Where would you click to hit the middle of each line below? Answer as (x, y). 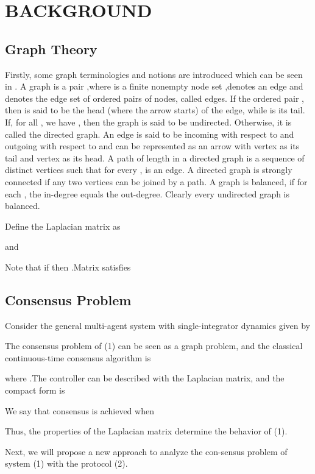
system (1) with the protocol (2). (66, 463)
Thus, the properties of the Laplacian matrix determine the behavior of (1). (146, 431)
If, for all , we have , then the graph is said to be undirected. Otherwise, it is (148, 122)
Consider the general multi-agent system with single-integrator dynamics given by (158, 325)
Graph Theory (51, 48)
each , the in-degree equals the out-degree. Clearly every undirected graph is (147, 193)
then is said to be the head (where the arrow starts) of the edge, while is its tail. (155, 110)
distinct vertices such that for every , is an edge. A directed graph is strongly (149, 170)
